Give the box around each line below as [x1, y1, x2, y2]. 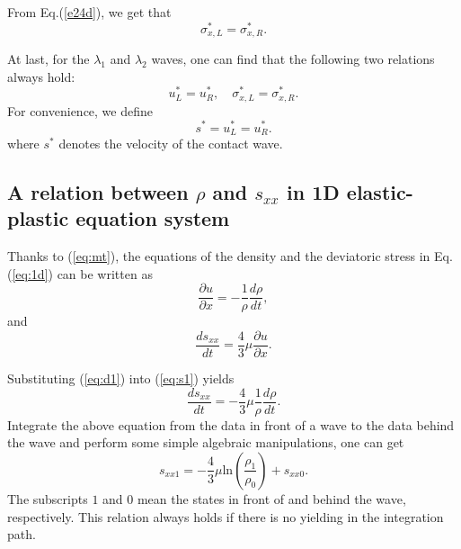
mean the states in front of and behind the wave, [137, 489, 406, 508]
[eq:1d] [12, 264, 49, 283]
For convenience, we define [7, 101, 153, 120]
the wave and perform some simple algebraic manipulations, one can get [7, 433, 404, 452]
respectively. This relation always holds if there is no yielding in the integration [7, 507, 444, 526]
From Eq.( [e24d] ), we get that [7, 3, 172, 21]
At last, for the [7, 49, 90, 68]
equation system [75, 204, 230, 232]
